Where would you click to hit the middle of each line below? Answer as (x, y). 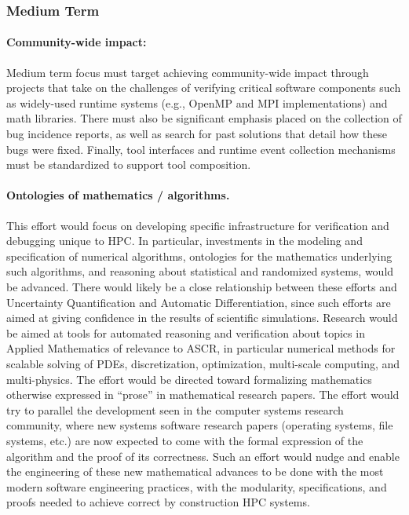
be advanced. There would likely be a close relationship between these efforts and (202, 286)
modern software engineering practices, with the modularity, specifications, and (197, 486)
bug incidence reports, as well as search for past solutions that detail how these (197, 134)
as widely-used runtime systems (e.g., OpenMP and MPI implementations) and (197, 102)
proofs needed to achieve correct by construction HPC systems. (158, 502)
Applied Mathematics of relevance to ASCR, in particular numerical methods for (201, 348)
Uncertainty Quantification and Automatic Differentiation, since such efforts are (199, 302)
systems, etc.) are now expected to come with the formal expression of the (185, 440)
